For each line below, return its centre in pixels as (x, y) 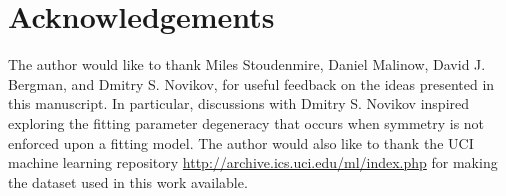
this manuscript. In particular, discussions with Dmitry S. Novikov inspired (239, 103)
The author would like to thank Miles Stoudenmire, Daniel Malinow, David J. (247, 64)
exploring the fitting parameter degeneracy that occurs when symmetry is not (246, 122)
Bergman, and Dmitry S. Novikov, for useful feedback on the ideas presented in (251, 83)
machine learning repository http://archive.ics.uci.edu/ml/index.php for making (253, 162)
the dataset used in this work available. (128, 181)
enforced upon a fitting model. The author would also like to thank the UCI (241, 142)
